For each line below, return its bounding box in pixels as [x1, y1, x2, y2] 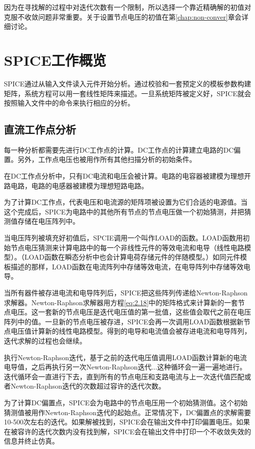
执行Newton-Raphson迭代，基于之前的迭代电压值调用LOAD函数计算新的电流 [4, 352, 247, 362]
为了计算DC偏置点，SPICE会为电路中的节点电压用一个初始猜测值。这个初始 [4, 397, 248, 407]
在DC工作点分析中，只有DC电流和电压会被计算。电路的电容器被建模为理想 [4, 171, 244, 181]
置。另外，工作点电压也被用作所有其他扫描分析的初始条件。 [4, 154, 196, 164]
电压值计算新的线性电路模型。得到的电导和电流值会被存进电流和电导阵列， [10, 326, 251, 336]
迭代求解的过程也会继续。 [4, 335, 86, 345]
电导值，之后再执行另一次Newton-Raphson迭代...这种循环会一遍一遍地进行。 [4, 362, 247, 372]
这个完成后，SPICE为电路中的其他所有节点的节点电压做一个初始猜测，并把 [4, 206, 245, 216]
